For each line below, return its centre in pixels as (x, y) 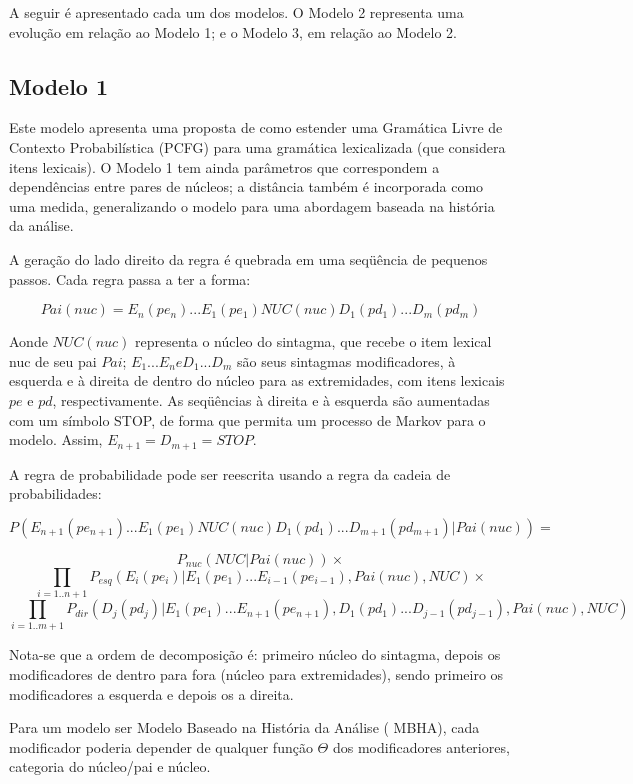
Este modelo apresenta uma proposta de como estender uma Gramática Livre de (256, 127)
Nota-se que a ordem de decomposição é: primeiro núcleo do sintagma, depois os (255, 654)
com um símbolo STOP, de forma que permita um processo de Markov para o (247, 419)
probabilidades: (55, 493)
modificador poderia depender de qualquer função (161, 746)
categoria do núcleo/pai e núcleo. (110, 766)
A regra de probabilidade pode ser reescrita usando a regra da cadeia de (230, 473)
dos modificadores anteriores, (421, 746)
